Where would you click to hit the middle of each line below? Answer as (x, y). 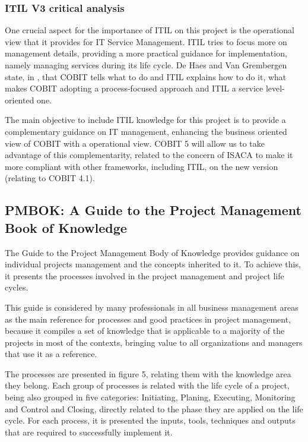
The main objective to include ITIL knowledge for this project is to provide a (145, 120)
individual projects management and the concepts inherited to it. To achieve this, (153, 264)
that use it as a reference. (51, 354)
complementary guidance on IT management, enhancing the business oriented (146, 131)
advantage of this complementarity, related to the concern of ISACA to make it (149, 155)
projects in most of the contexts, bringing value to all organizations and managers (154, 342)
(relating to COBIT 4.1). (50, 178)
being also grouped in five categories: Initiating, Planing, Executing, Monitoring (150, 397)
